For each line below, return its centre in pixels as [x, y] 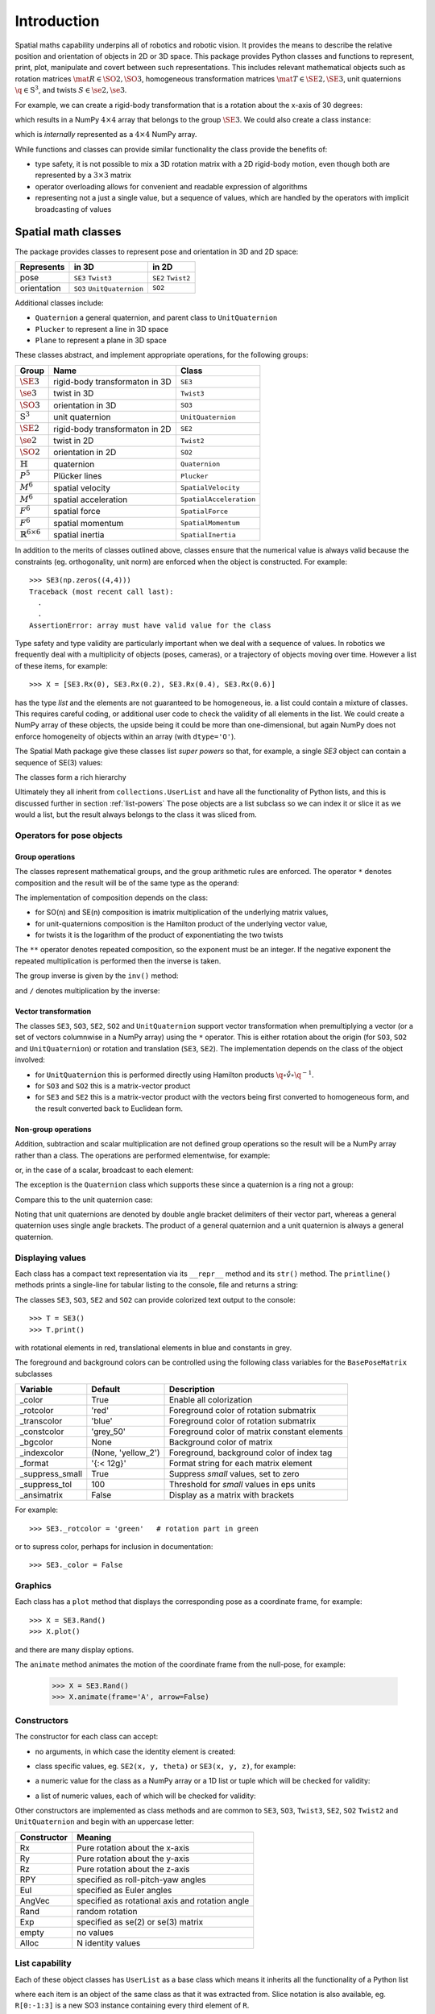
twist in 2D [74, 441]
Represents [42, 267]
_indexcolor [42, 1452]
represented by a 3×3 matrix [83, 175]
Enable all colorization [211, 1400]
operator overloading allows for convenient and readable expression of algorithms [171, 186]
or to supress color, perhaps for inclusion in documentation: [114, 1546]
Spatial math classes [68, 232]
